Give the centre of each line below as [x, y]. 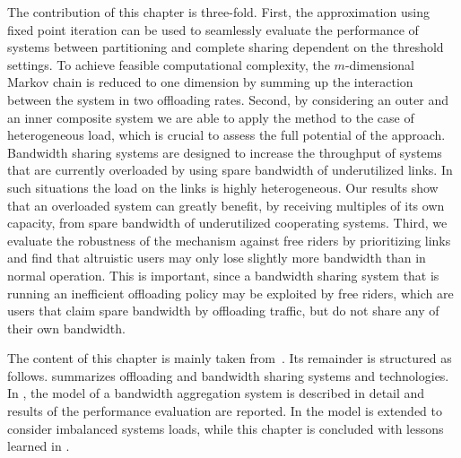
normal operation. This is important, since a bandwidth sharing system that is [223, 275]
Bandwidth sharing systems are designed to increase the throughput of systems [225, 152]
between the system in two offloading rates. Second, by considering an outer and [228, 99]
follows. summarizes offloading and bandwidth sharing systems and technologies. [228, 375]
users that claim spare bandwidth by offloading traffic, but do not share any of [223, 311]
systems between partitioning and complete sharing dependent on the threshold [226, 47]
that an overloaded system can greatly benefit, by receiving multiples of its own [226, 205]
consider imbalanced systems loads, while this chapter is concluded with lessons [226, 428]
